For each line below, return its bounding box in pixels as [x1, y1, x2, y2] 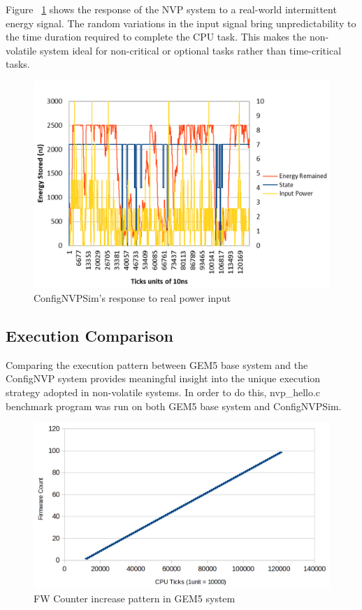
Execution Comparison [6, 325, 173, 347]
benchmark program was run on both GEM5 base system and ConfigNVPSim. [6, 398, 342, 413]
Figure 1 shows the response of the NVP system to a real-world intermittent [6, 2, 337, 16]
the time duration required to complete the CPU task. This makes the [6, 29, 307, 44]
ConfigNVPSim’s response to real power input [34, 291, 231, 305]
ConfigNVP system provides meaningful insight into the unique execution [6, 371, 321, 386]
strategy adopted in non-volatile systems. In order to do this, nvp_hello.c [6, 385, 321, 400]
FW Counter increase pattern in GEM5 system [34, 591, 236, 606]
